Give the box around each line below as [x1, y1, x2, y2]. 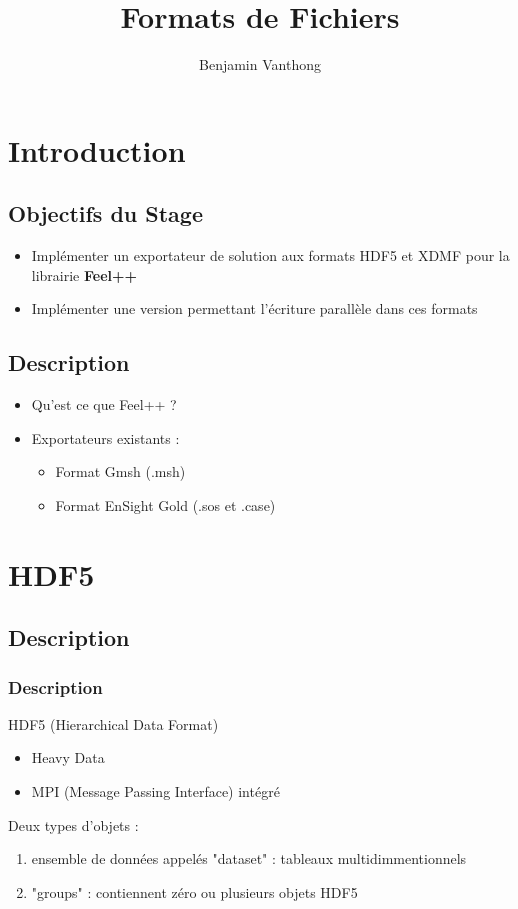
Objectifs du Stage [8, 198, 204, 229]
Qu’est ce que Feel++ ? [31, 394, 177, 415]
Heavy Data [31, 747, 105, 768]
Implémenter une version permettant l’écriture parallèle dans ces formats [31, 298, 478, 319]
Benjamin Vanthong [199, 54, 321, 75]
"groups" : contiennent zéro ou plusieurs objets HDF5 [31, 881, 358, 902]
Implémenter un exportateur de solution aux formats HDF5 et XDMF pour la [31, 245, 510, 266]
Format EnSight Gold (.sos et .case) [55, 494, 276, 515]
